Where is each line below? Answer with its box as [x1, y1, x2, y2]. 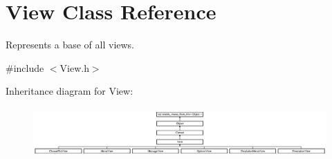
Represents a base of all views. [6, 37, 135, 52]
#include [6, 60, 44, 75]
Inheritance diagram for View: [6, 84, 133, 98]
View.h [59, 60, 89, 75]
